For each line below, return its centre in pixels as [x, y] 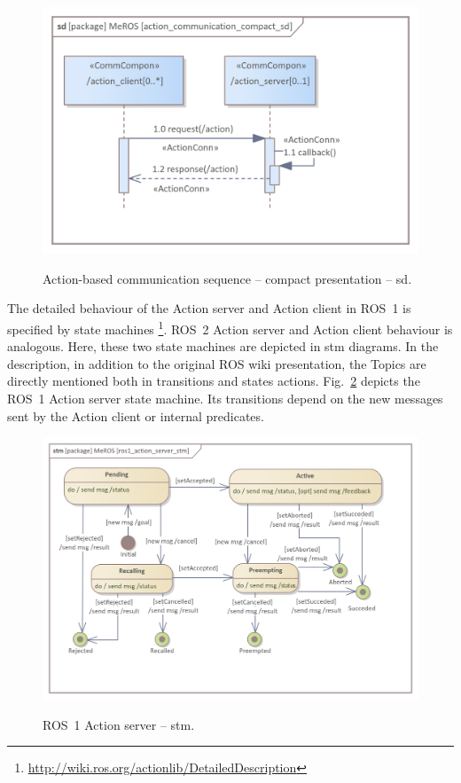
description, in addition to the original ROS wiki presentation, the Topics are [217, 363]
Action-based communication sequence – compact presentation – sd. [227, 278]
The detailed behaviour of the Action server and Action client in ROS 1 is [209, 308]
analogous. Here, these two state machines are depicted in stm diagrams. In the [223, 346]
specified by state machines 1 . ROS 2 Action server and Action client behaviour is [230, 328]
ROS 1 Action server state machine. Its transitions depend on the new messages [225, 399]
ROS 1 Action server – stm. [119, 724]
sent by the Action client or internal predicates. [136, 415]
